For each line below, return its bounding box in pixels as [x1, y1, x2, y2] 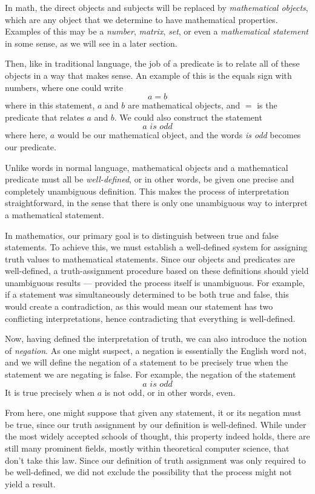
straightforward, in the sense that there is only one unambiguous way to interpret [5, 196, 308, 209]
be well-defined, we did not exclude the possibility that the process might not [5, 466, 292, 478]
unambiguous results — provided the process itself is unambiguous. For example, [5, 276, 305, 289]
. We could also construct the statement [114, 110, 262, 123]
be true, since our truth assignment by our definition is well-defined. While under [5, 418, 307, 430]
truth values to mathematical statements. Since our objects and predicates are [5, 252, 295, 265]
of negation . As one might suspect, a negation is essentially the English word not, [5, 344, 307, 356]
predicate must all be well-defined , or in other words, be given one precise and [5, 173, 294, 185]
